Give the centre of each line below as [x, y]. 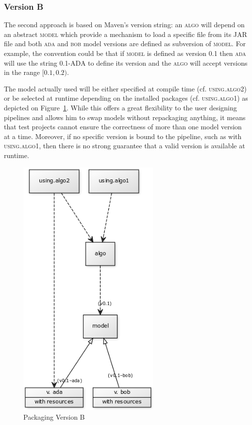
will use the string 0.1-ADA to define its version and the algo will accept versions [126, 62]
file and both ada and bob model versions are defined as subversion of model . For [125, 44]
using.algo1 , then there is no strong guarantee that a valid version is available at [125, 146]
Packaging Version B [54, 416]
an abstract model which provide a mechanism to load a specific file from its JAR [126, 34]
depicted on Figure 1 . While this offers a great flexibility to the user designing [120, 107]
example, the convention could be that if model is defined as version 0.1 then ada [125, 53]
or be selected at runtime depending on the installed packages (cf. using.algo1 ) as [126, 98]
